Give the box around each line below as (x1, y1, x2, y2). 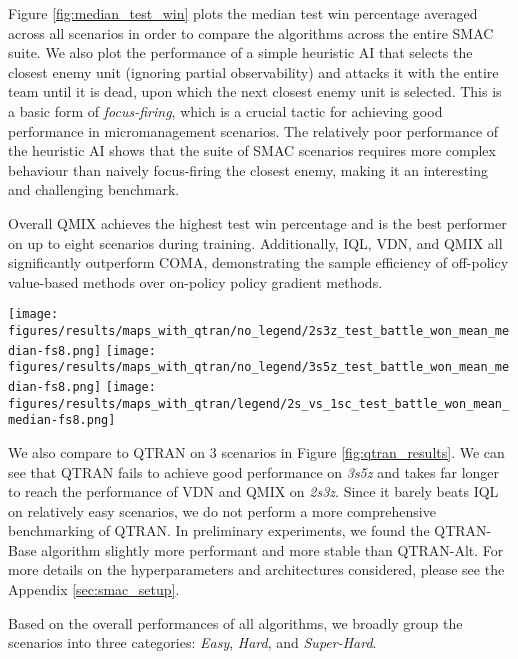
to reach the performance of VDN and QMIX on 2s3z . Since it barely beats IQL (8, 481, 499, 502)
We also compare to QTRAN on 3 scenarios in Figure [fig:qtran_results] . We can (8, 441, 505, 462)
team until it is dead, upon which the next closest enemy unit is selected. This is (8, 81, 502, 102)
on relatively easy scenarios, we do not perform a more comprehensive (8, 500, 436, 521)
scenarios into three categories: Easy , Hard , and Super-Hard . (8, 632, 377, 653)
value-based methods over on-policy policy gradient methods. (8, 271, 383, 292)
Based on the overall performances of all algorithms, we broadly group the (8, 612, 463, 633)
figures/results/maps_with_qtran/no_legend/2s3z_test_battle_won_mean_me (8, 323, 510, 338)
